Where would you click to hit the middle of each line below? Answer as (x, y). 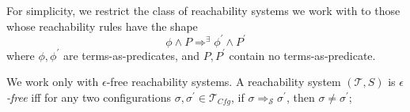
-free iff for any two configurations (89, 97)
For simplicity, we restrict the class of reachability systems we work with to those (203, 10)
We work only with (53, 82)
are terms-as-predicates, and (131, 55)
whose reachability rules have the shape (102, 26)
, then (300, 97)
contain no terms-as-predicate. (302, 55)
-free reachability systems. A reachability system (224, 82)
